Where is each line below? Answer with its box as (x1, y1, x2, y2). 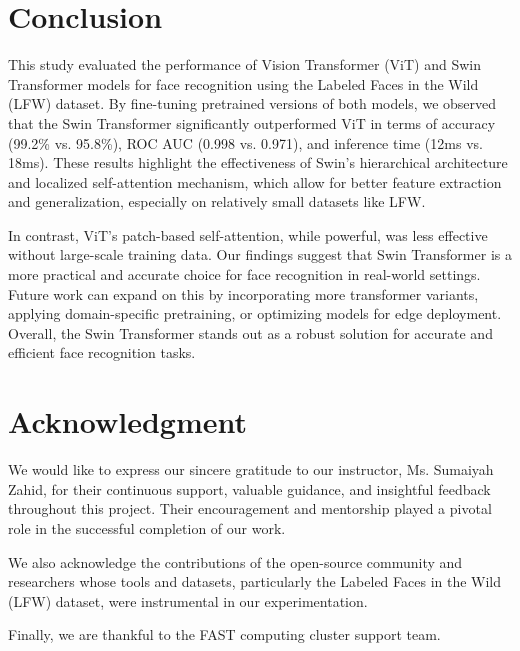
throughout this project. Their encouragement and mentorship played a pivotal (8, 498, 492, 519)
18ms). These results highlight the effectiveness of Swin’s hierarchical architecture (8, 152, 508, 173)
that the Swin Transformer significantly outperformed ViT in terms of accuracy (8, 112, 496, 133)
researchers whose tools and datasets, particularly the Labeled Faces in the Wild (8, 571, 502, 592)
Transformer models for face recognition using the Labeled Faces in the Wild (8, 73, 479, 94)
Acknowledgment (8, 401, 247, 442)
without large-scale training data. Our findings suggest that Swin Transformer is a (8, 244, 512, 265)
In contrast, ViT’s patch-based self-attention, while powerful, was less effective (8, 224, 488, 245)
